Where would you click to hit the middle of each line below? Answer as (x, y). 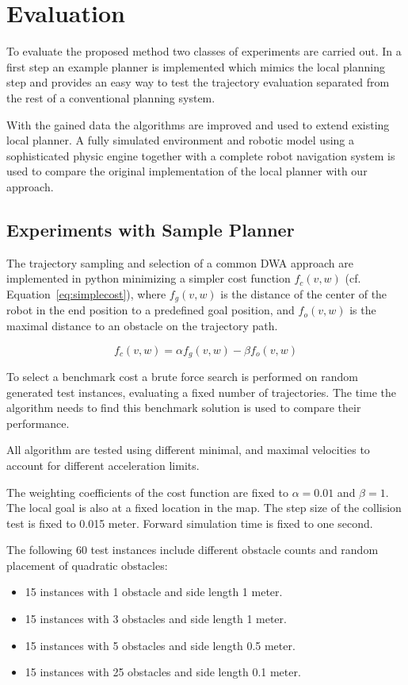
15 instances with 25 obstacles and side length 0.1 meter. (163, 672)
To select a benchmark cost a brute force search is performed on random (182, 376)
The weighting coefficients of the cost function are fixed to (147, 492)
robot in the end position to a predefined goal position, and (151, 310)
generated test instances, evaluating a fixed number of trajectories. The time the (201, 392)
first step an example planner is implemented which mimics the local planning (196, 66)
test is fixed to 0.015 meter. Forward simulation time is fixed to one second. (190, 523)
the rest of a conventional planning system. (111, 97)
